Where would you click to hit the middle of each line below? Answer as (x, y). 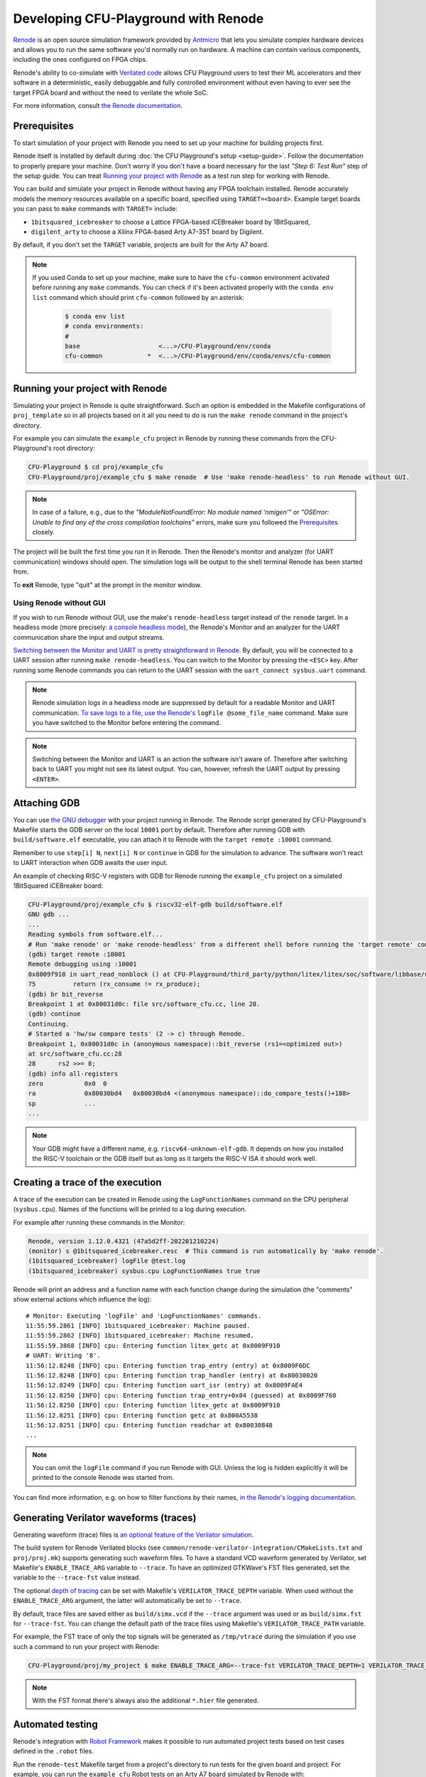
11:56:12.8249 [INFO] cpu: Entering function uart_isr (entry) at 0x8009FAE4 (164, 1385)
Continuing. (49, 1024)
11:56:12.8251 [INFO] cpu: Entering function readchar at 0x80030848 (149, 1425)
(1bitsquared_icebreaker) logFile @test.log (107, 1261)
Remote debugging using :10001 (83, 964)
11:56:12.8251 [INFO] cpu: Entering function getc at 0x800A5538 (142, 1415)
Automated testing (56, 1724)
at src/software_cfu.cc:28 (75, 1053)
